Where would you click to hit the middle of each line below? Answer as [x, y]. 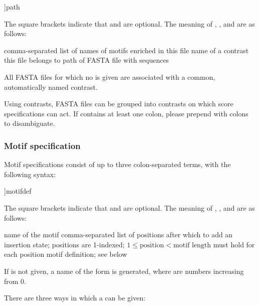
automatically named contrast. [51, 87]
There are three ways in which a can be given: [75, 298]
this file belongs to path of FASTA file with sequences [87, 60]
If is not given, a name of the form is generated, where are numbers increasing [124, 271]
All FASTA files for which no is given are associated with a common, [110, 76]
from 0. [15, 281]
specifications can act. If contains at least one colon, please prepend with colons [126, 113]
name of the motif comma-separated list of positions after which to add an [118, 235]
